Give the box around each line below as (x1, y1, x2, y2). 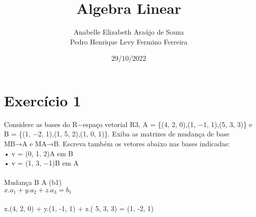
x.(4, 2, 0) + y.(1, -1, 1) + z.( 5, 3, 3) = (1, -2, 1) (4, 203, 154, 214)
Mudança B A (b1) (4, 177, 62, 187)
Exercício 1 (4, 90, 81, 110)
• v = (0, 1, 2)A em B (4, 148, 73, 158)
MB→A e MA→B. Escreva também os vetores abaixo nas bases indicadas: (4, 138, 230, 149)
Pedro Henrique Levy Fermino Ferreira (70, 36, 188, 46)
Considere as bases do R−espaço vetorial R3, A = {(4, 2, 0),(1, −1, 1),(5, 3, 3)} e (4, 119, 253, 129)
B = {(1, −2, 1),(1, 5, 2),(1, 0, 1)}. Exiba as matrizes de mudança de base (4, 129, 230, 139)
